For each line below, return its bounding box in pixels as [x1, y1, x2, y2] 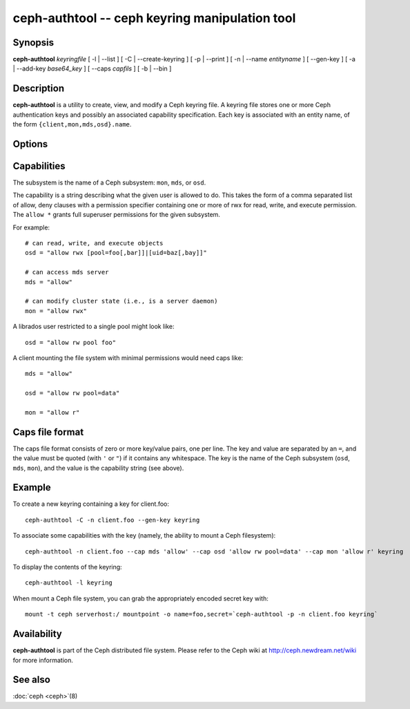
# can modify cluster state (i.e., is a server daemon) [25, 297, 218, 305]
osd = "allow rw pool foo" [25, 339, 117, 346]
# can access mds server [25, 268, 109, 276]
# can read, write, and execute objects [25, 239, 164, 247]
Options [12, 138, 48, 150]
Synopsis [12, 37, 55, 48]
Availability [12, 628, 62, 640]
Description [12, 83, 65, 95]
